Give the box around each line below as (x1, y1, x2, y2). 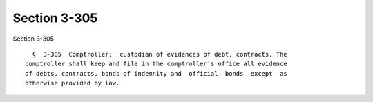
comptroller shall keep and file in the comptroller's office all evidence (25, 60, 287, 68)
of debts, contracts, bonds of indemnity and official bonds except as (25, 70, 287, 77)
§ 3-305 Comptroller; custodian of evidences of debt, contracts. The (32, 50, 287, 58)
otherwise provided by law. (25, 79, 120, 88)
